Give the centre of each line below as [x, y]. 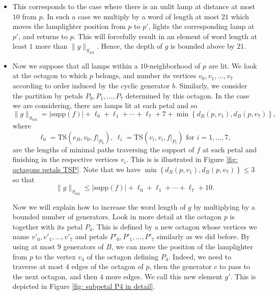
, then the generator [180, 266]
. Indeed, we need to [200, 256]
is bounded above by [202, 46]
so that [23, 179]
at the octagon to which [50, 75]
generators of [83, 246]
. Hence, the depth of [129, 46]
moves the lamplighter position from [69, 26]
